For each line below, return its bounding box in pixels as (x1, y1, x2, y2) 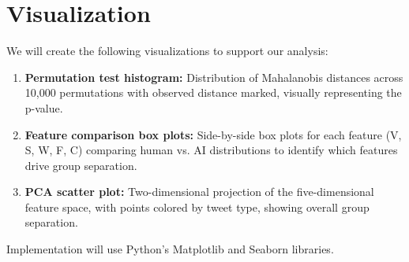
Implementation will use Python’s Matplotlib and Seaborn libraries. (6, 241, 334, 257)
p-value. (24, 99, 63, 116)
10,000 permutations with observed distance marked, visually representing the (24, 84, 402, 101)
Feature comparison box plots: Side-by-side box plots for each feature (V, (24, 126, 402, 142)
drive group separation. (24, 157, 137, 173)
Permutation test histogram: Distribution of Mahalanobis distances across (24, 68, 403, 85)
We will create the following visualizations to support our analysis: (6, 42, 328, 59)
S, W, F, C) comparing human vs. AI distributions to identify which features (24, 142, 398, 158)
